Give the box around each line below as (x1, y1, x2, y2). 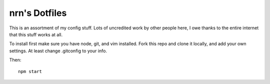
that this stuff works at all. (9, 31, 62, 37)
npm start (18, 69, 42, 74)
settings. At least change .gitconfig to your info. (9, 48, 107, 54)
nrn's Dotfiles (9, 7, 67, 18)
